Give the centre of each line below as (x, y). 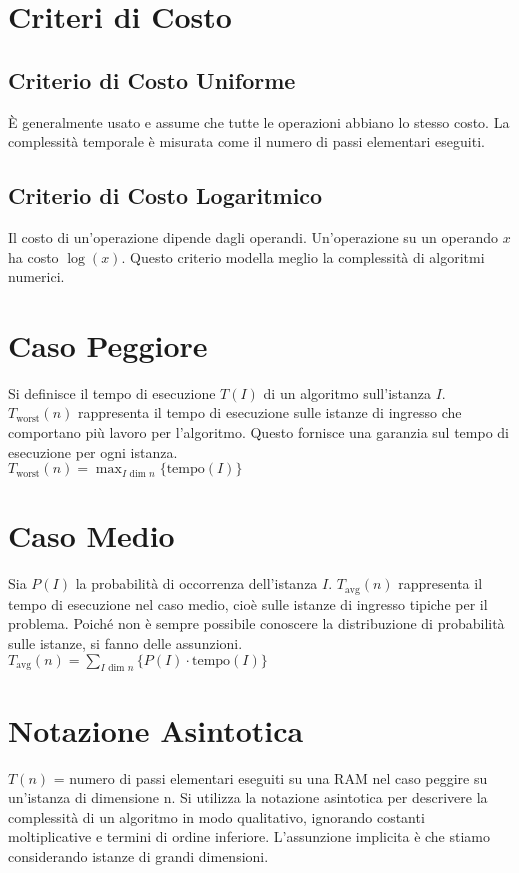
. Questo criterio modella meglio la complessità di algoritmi (303, 256)
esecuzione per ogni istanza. (93, 451)
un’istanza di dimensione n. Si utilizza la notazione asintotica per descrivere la (248, 797)
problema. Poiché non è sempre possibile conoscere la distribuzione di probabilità (256, 623)
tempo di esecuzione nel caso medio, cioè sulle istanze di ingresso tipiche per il (248, 603)
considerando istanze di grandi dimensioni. (138, 855)
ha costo (33, 256)
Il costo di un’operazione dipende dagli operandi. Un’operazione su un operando (253, 236)
